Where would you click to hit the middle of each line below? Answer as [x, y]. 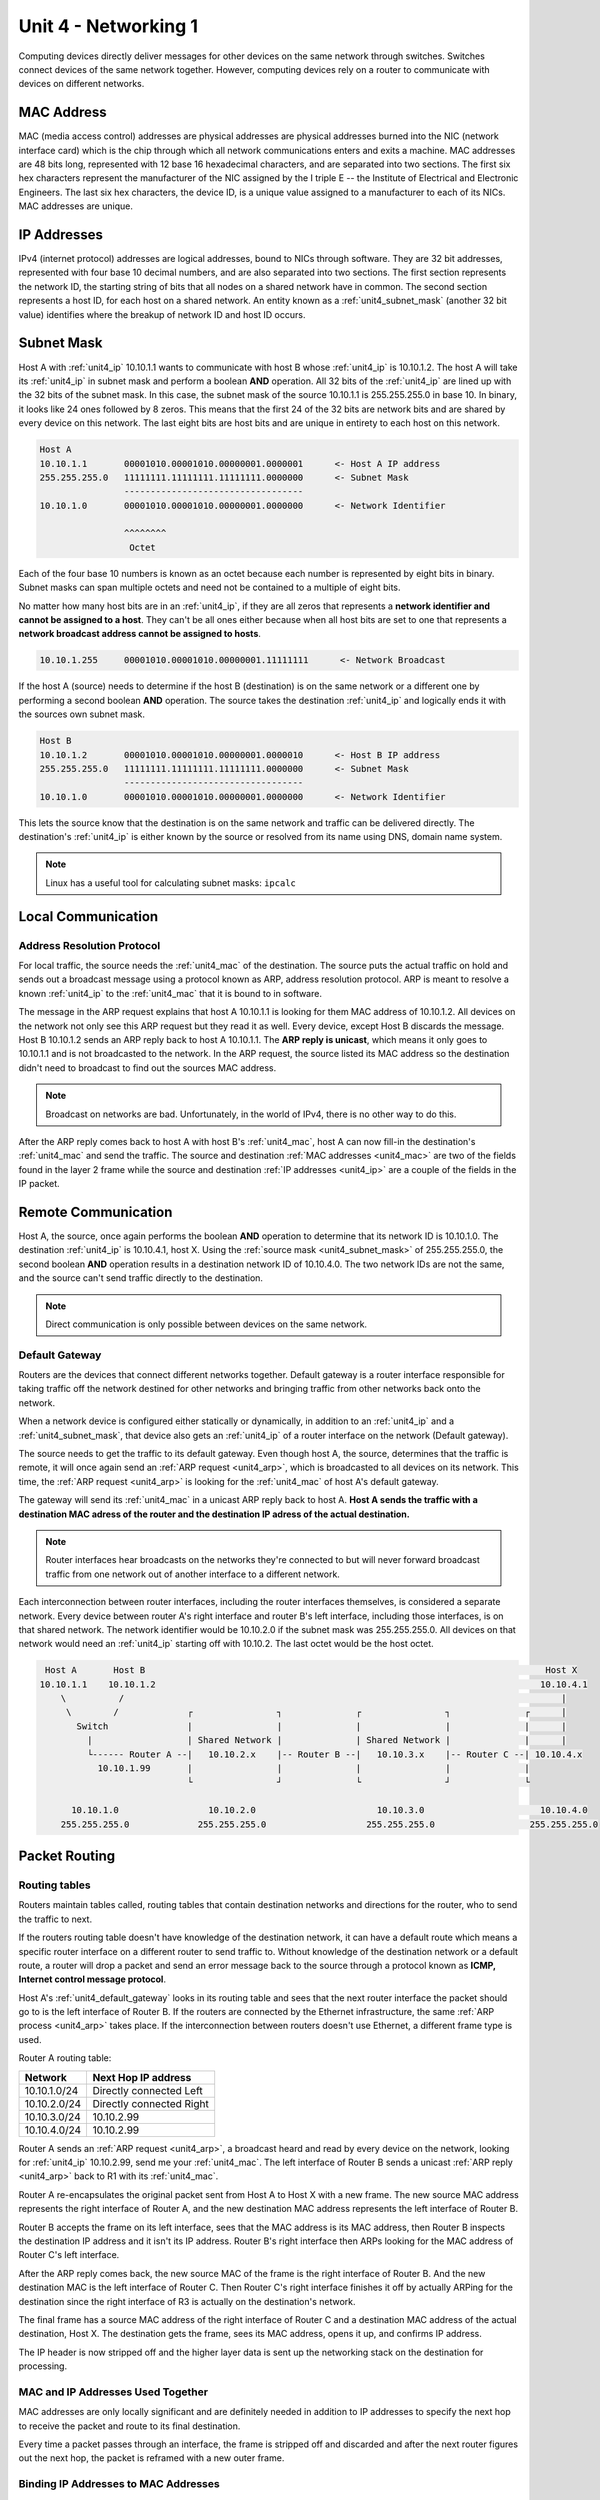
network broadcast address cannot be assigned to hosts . [140, 634]
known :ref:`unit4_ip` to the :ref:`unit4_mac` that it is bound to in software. [170, 993]
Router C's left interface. [69, 2255]
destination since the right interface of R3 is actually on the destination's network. [187, 2301]
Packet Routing [66, 1856]
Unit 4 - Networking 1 [108, 26]
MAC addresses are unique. [76, 206]
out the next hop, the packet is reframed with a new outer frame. [151, 2458]
